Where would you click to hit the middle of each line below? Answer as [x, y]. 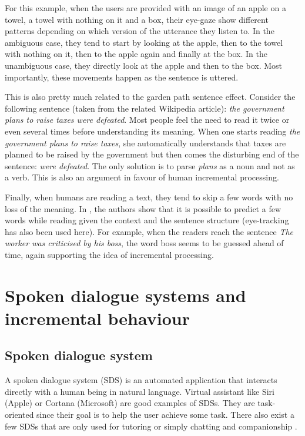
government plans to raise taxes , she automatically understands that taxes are [145, 142]
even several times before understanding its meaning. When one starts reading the [152, 131]
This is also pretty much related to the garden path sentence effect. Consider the [150, 97]
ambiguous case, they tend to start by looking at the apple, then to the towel [144, 42]
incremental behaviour [97, 318]
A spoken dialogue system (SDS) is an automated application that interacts [141, 380]
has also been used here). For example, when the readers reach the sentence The [149, 231]
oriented [19, 415]
